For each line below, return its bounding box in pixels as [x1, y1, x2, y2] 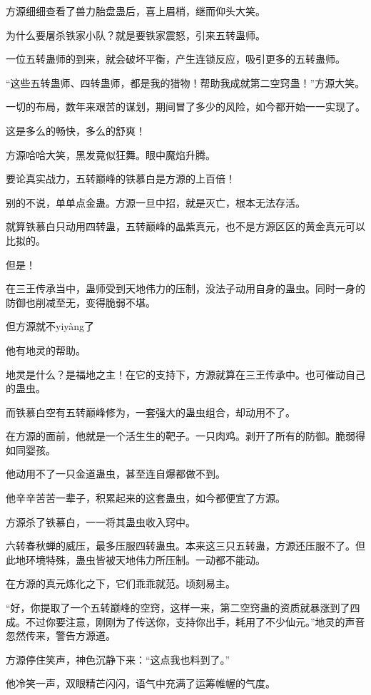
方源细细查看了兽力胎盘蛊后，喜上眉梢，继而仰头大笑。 [6, 4, 265, 18]
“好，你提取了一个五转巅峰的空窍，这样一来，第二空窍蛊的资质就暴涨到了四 [6, 600, 360, 615]
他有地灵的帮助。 [6, 342, 86, 357]
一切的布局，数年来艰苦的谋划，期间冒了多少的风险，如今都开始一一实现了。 [6, 99, 365, 114]
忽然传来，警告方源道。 [6, 628, 116, 643]
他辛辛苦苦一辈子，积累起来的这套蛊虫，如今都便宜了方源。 [6, 490, 285, 505]
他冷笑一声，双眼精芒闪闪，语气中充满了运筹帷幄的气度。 [6, 676, 275, 691]
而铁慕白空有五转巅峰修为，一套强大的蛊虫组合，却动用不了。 [6, 404, 295, 419]
